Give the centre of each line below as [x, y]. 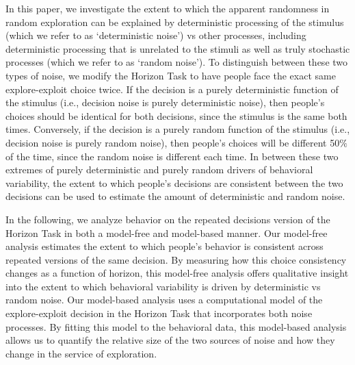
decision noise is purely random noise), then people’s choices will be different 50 [173, 142]
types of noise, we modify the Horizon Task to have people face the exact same [171, 75]
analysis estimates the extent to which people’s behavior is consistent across [165, 246]
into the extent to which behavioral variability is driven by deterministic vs [163, 286]
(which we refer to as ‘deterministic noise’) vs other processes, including [156, 35]
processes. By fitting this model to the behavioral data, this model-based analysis [176, 326]
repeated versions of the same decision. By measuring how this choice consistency [176, 259]
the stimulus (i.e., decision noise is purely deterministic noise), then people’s [165, 102]
